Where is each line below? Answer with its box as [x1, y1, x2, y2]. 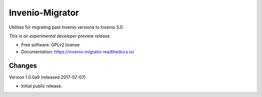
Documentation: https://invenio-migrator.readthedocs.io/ [21, 48, 134, 54]
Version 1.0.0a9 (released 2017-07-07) [9, 74, 86, 80]
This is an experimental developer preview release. [9, 33, 111, 39]
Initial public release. [21, 83, 63, 89]
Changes [9, 61, 37, 70]
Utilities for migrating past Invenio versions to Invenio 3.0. [9, 24, 124, 30]
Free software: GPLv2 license [21, 42, 80, 48]
